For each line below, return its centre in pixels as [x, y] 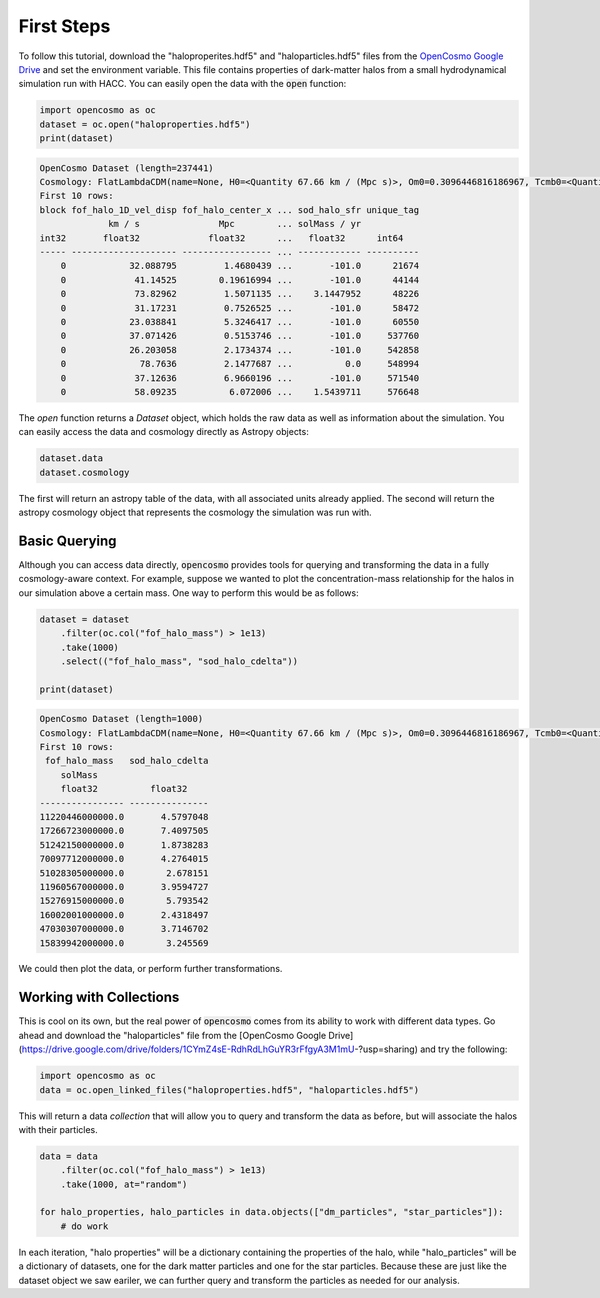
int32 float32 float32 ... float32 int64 [221, 238]
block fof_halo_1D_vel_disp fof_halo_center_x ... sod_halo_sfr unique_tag [229, 209]
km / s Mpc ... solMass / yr [235, 224]
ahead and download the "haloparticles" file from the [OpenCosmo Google [172, 1035]
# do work [84, 1226]
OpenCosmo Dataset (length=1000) [121, 719]
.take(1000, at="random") [124, 1184]
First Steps [64, 26]
